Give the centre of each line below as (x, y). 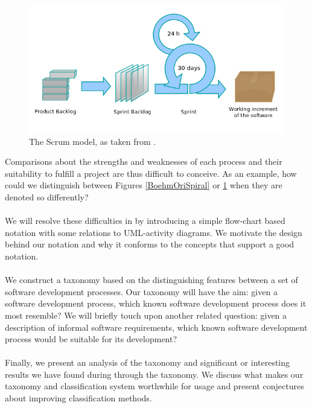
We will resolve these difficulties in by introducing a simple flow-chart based (145, 221)
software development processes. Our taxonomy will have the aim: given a (141, 291)
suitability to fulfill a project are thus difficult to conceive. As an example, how (151, 173)
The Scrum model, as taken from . (93, 141)
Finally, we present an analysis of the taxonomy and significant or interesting (148, 362)
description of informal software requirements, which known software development (156, 327)
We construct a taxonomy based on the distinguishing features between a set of (151, 280)
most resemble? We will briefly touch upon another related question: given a (146, 315)
